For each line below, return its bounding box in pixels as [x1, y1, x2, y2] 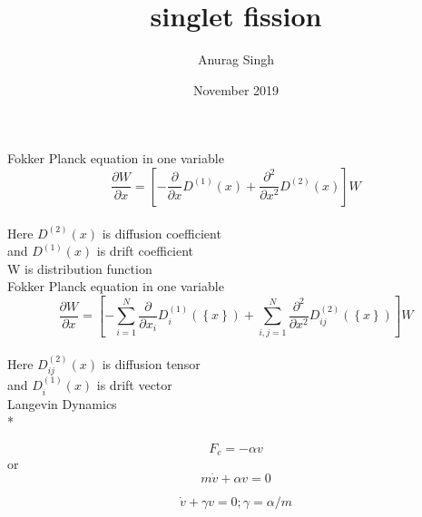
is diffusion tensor [102, 354, 201, 373]
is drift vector [96, 376, 172, 395]
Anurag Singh [197, 50, 275, 69]
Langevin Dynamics [7, 394, 117, 413]
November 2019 [192, 80, 280, 99]
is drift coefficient [96, 241, 194, 260]
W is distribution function [7, 258, 152, 278]
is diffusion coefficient [102, 223, 221, 242]
